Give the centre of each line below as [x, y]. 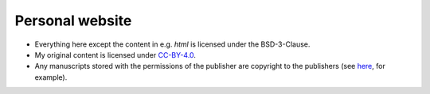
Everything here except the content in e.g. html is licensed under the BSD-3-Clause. [172, 44]
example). [51, 77]
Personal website [73, 21]
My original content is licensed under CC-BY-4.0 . [115, 55]
